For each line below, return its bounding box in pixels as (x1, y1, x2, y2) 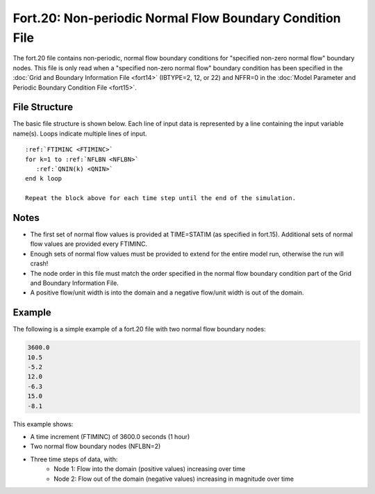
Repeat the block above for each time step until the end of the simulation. (25, 195, 297, 202)
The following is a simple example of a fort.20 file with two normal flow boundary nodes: (12, 325, 267, 334)
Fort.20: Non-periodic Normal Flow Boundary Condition (12, 10, 342, 26)
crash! (30, 259, 49, 267)
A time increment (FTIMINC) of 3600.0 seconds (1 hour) (30, 433, 190, 441)
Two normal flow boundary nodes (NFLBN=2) (30, 442, 161, 451)
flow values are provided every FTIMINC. (30, 240, 148, 248)
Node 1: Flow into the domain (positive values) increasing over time (53, 465, 246, 473)
